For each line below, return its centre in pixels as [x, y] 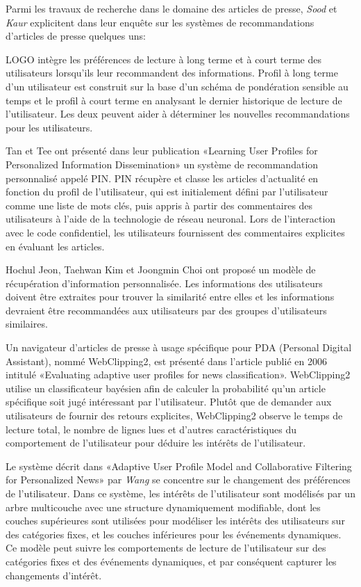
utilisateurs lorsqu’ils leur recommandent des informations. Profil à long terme [172, 73]
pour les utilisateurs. [49, 127]
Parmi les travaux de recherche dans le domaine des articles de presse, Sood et [171, 8]
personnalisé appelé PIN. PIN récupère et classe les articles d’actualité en [162, 178]
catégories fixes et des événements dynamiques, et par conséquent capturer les [171, 561]
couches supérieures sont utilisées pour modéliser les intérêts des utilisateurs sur [175, 521]
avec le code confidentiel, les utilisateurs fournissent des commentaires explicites [175, 232]
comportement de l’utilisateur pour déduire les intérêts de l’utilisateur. [156, 443]
